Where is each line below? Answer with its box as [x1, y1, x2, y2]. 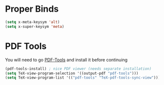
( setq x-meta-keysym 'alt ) [5, 20, 60, 24]
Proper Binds [5, 3, 59, 15]
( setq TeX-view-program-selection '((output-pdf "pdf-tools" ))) [5, 71, 139, 76]
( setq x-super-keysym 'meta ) [5, 24, 64, 29]
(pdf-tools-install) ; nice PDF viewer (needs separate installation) [5, 66, 152, 71]
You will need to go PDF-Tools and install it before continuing [5, 57, 128, 63]
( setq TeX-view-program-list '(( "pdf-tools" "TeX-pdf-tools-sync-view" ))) [5, 75, 161, 80]
